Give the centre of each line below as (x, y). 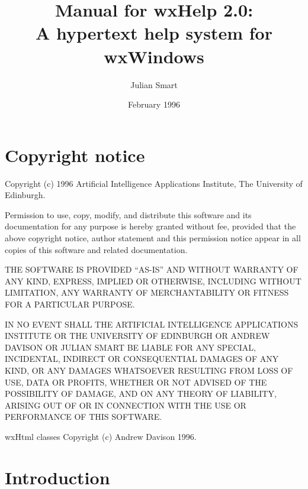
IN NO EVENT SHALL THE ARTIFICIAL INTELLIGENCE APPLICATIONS (152, 324)
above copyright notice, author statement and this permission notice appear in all (153, 238)
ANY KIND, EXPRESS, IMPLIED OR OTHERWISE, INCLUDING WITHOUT (153, 281)
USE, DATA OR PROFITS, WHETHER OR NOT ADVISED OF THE (136, 382)
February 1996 (154, 104)
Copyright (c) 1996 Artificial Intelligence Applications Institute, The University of (154, 183)
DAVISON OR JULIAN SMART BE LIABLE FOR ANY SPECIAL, (130, 347)
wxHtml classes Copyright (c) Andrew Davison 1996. (101, 436)
